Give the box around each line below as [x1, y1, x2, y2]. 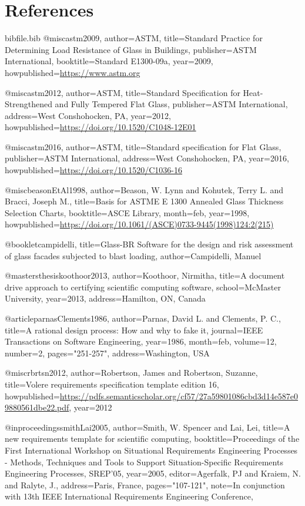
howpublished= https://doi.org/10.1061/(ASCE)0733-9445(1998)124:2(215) [5, 218, 274, 230]
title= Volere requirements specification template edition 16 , [5, 378, 219, 390]
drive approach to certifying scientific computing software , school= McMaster [5, 280, 281, 293]
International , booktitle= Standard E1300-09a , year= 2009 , [5, 55, 213, 67]
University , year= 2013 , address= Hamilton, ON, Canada [5, 292, 206, 305]
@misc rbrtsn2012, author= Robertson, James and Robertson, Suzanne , [5, 366, 258, 379]
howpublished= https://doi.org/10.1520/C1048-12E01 [5, 121, 196, 133]
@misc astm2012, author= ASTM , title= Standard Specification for [5, 86, 240, 98]
